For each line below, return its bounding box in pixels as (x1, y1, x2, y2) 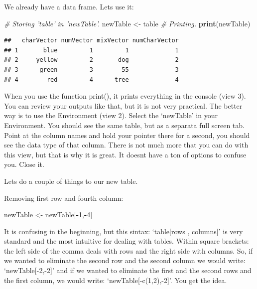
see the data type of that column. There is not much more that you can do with (4, 140, 249, 150)
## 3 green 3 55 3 (4, 66, 179, 73)
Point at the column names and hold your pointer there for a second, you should (4, 130, 250, 140)
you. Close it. (4, 159, 44, 169)
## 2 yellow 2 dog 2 (4, 56, 179, 64)
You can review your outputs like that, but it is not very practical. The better (4, 100, 243, 111)
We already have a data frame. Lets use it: (4, 1, 134, 11)
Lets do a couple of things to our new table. (4, 175, 138, 186)
